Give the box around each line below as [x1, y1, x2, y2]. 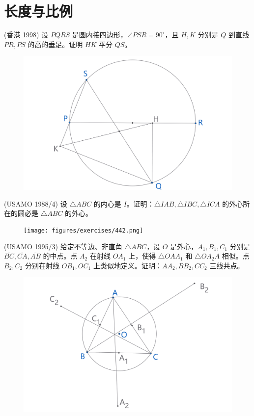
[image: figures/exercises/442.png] [24, 227, 143, 234]
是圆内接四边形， [72, 29, 127, 40]
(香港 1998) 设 [4, 29, 49, 40]
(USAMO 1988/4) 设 [4, 198, 67, 208]
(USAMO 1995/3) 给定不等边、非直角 [4, 241, 122, 251]
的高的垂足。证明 [28, 39, 83, 49]
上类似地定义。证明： [93, 260, 162, 270]
